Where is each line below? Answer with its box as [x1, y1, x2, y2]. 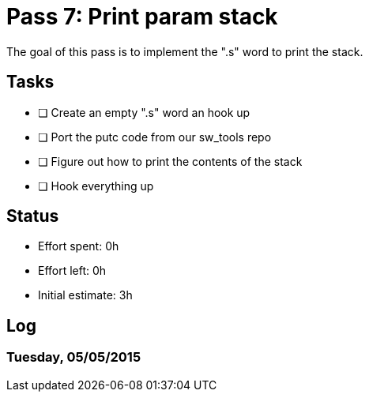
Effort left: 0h [38, 264, 107, 278]
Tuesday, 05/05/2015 [6, 349, 141, 366]
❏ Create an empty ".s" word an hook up [38, 105, 250, 119]
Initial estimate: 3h [38, 288, 133, 302]
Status [6, 206, 59, 227]
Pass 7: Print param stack [6, 3, 278, 30]
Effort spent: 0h [38, 239, 119, 253]
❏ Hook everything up [38, 178, 154, 193]
